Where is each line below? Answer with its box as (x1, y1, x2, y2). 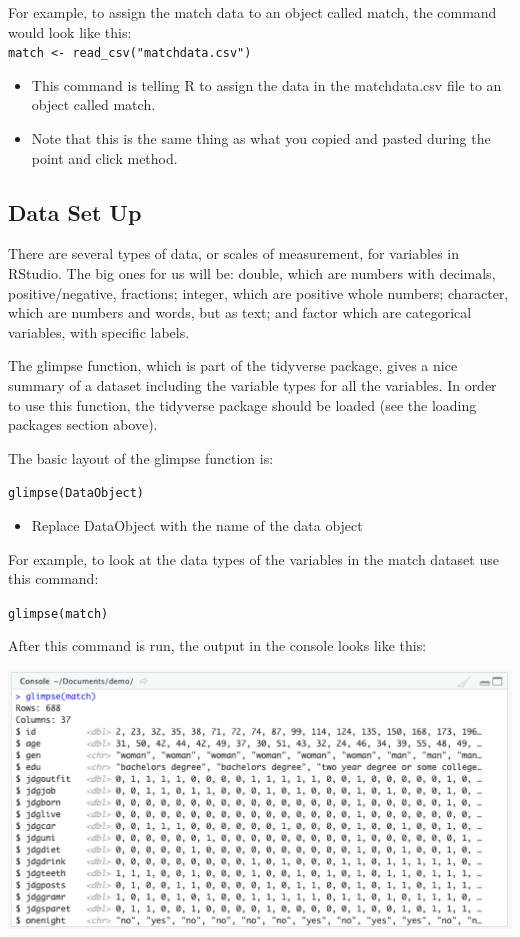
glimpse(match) (8, 606, 109, 621)
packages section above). (8, 414, 158, 435)
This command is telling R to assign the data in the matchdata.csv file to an (31, 74, 502, 95)
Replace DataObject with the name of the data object (31, 515, 363, 536)
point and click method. (31, 147, 178, 168)
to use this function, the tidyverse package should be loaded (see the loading (8, 394, 477, 415)
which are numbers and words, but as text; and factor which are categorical (8, 302, 472, 323)
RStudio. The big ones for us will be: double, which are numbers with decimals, (8, 263, 496, 284)
